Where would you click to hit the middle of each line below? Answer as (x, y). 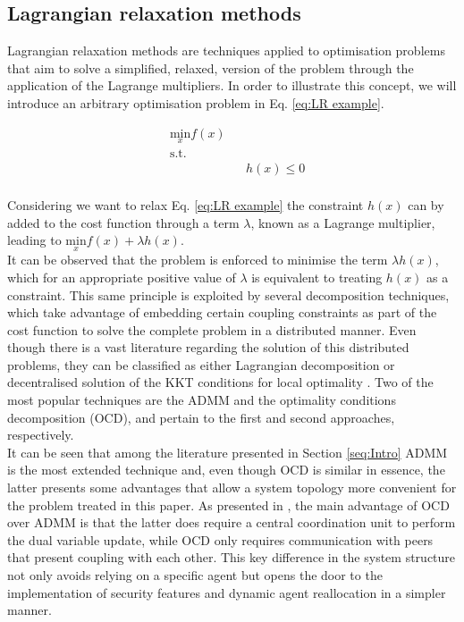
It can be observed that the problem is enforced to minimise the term (198, 260)
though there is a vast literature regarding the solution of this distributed (208, 347)
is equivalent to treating (317, 277)
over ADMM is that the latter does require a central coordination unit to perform (232, 522)
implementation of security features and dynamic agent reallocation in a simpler (227, 592)
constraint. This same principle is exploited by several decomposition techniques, (228, 294)
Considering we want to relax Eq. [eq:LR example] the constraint (186, 204)
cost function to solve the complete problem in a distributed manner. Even (212, 329)
